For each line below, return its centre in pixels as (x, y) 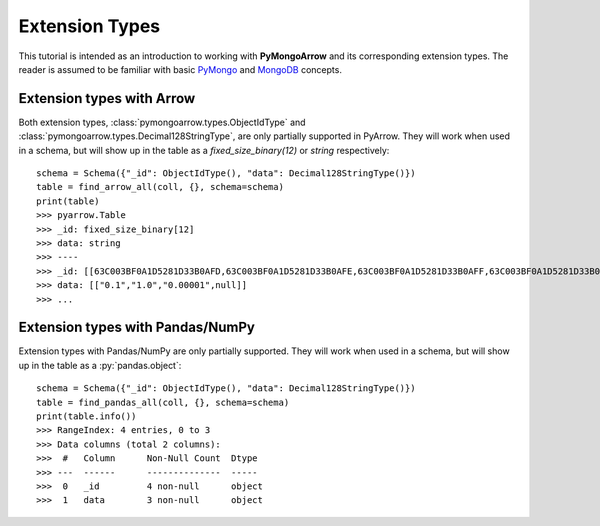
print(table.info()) (86, 416)
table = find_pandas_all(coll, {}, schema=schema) (163, 402)
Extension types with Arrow (107, 98)
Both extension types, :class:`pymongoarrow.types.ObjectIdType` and (162, 122)
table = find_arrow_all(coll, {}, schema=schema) (160, 187)
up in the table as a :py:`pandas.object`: (100, 365)
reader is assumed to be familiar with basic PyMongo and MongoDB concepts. (180, 69)
